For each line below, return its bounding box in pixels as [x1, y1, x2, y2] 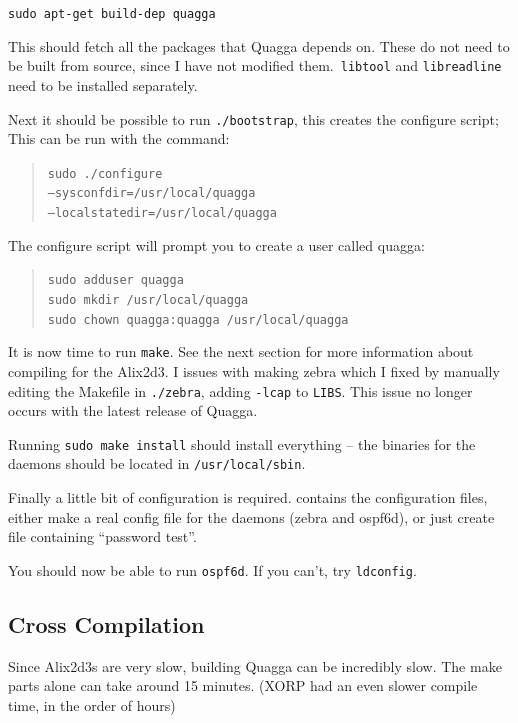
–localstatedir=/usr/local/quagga [47, 206, 277, 221]
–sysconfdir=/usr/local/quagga [47, 186, 256, 201]
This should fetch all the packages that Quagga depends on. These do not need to [8, 35, 510, 56]
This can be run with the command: [8, 128, 230, 149]
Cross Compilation [8, 608, 205, 639]
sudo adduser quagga [47, 273, 184, 288]
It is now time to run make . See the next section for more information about [8, 341, 474, 362]
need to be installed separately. [8, 74, 198, 95]
